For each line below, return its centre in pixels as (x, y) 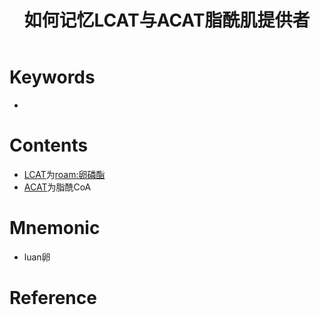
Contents (49, 145)
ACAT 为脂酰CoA (57, 187)
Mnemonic (55, 228)
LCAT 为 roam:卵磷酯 (64, 174)
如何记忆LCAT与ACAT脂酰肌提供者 (167, 20)
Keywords (52, 77)
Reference (53, 298)
